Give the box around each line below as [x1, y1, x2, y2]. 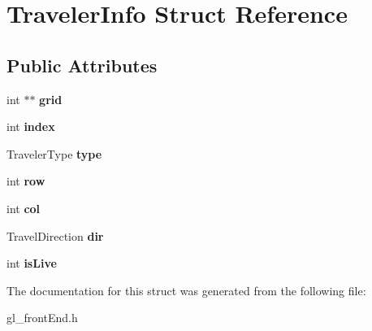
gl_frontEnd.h [6, 309, 78, 326]
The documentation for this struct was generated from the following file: [6, 281, 366, 298]
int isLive [6, 255, 57, 272]
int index [6, 118, 55, 135]
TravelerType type [6, 145, 102, 162]
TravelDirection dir [6, 227, 104, 244]
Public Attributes [6, 52, 158, 77]
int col [6, 199, 41, 216]
